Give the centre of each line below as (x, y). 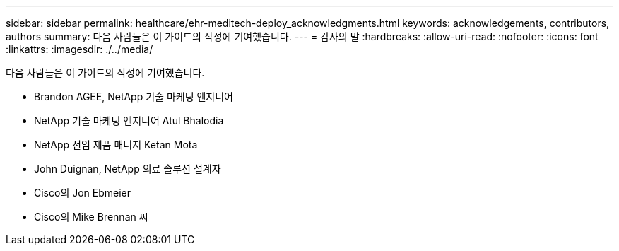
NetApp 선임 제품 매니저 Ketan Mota (116, 145)
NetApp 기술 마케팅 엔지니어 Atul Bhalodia (129, 121)
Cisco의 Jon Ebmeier (83, 193)
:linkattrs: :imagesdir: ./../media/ (79, 49)
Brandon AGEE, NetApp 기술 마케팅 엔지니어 (134, 97)
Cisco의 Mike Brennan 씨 (91, 217)
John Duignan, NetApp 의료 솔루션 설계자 (128, 169)
